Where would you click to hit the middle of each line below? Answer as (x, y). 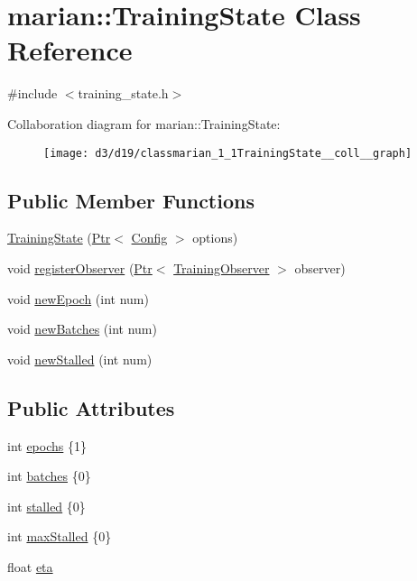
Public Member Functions (131, 200)
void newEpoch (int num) (78, 298)
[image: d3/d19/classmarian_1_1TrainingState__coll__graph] (228, 153)
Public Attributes (91, 407)
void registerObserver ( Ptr (80, 267)
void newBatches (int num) (82, 329)
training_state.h (123, 93)
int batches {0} (49, 476)
